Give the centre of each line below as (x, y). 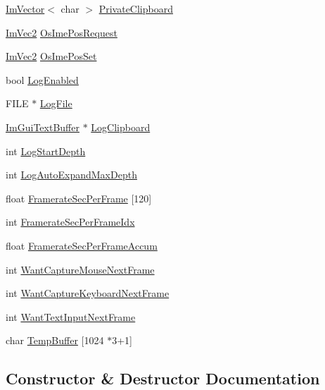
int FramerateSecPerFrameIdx (70, 222)
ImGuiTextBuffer (43, 127)
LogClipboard (121, 127)
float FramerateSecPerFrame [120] (79, 198)
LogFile (56, 103)
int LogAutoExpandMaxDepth (71, 175)
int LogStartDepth (46, 151)
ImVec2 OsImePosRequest (62, 32)
